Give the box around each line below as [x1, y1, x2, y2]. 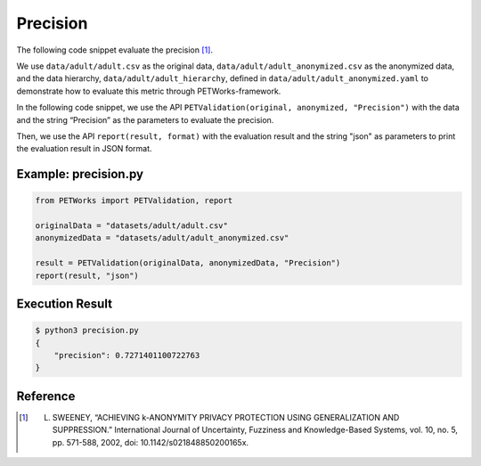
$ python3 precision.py [35, 325, 140, 336]
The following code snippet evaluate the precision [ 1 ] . [16, 45, 214, 55]
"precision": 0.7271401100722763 [53, 350, 200, 360]
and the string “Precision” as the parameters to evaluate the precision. [16, 114, 274, 125]
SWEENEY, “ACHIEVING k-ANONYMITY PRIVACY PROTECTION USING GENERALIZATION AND [52, 412, 400, 422]
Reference [16, 388, 76, 404]
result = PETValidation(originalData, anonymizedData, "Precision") [35, 258, 341, 268]
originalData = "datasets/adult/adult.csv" [35, 221, 229, 231]
